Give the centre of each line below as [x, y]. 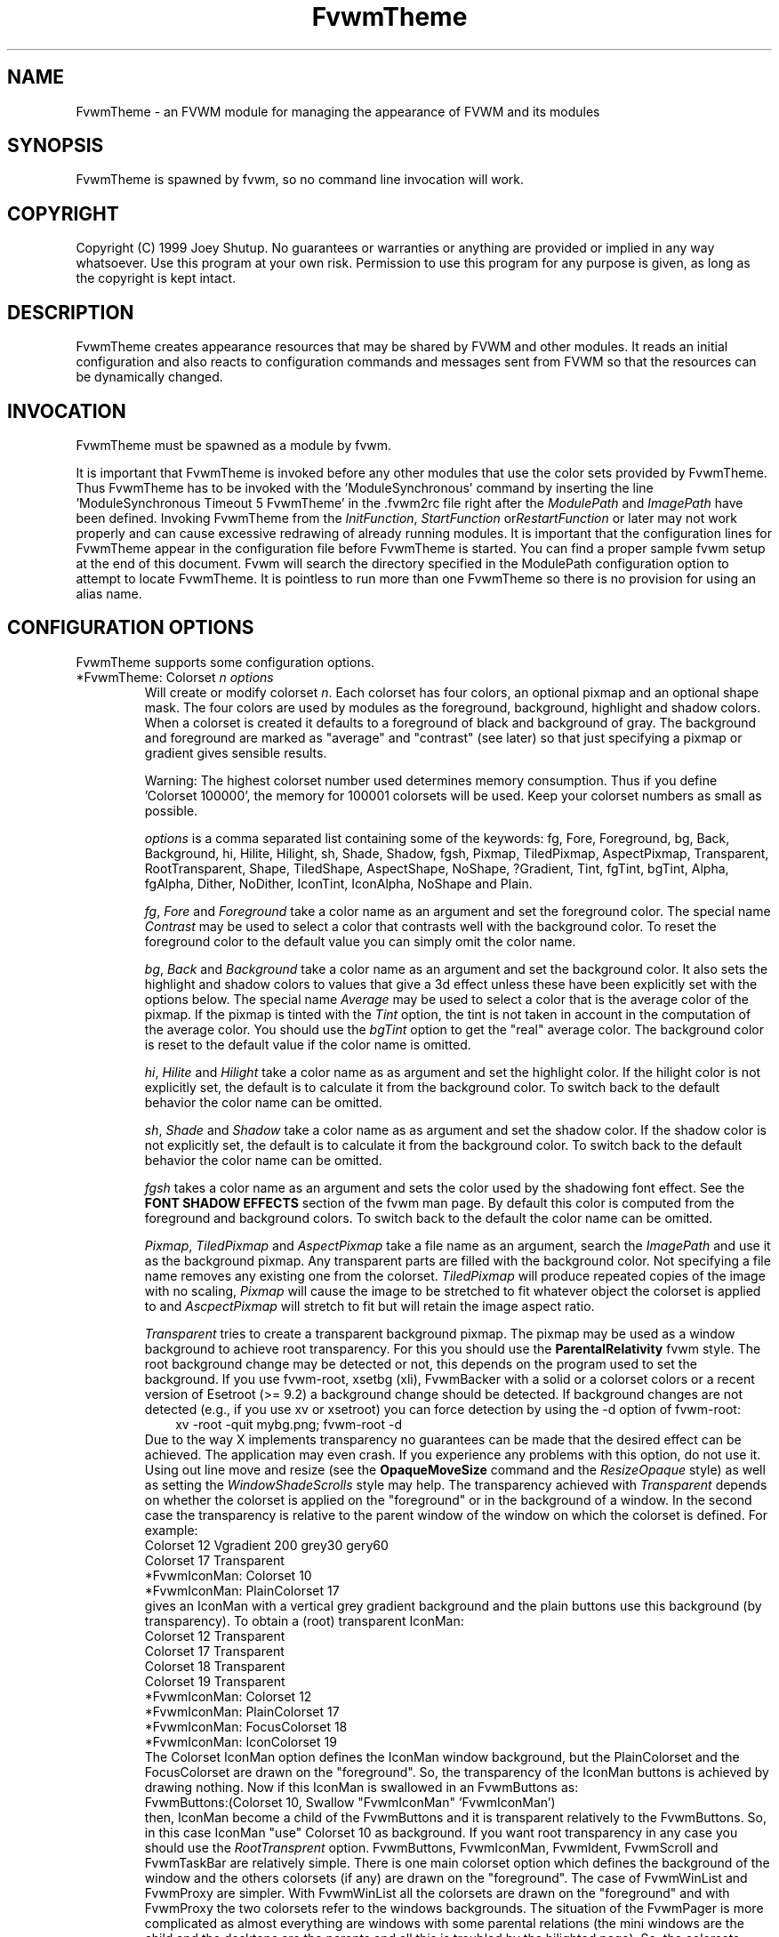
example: [171, 1530]
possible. [171, 810]
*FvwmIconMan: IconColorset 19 [241, 1741]
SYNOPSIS [56, 146]
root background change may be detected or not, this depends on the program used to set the [421, 1363]
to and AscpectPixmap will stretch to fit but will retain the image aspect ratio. [369, 1306]
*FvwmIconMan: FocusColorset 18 [246, 1726]
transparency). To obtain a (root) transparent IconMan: [304, 1620]
